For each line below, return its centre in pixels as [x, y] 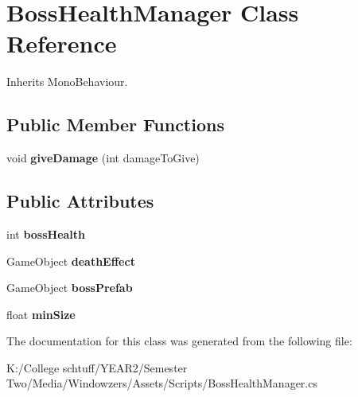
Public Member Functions [115, 125]
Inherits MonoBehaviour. [67, 82]
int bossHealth [46, 234]
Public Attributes [80, 201]
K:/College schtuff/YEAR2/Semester [97, 367]
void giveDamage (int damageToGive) [103, 158]
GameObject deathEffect [71, 261]
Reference [62, 43]
